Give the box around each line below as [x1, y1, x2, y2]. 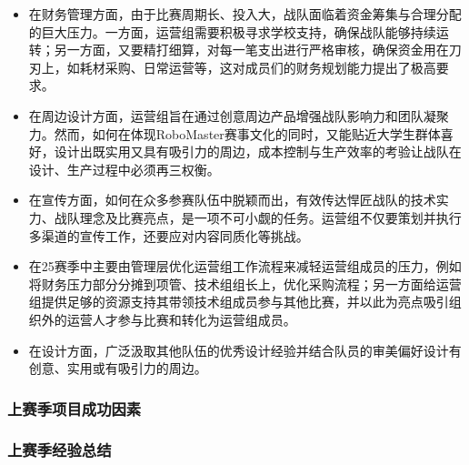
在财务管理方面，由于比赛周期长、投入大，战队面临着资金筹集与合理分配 [28, 5, 462, 23]
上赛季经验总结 [7, 439, 112, 461]
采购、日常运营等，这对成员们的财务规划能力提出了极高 [105, 57, 436, 76]
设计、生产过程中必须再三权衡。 [28, 159, 220, 178]
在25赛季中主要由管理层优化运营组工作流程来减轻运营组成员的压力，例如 [28, 257, 462, 276]
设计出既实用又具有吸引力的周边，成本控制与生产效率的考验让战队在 [54, 142, 462, 161]
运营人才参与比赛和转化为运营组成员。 [66, 309, 296, 329]
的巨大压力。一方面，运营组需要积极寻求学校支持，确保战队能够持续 [28, 22, 436, 41]
